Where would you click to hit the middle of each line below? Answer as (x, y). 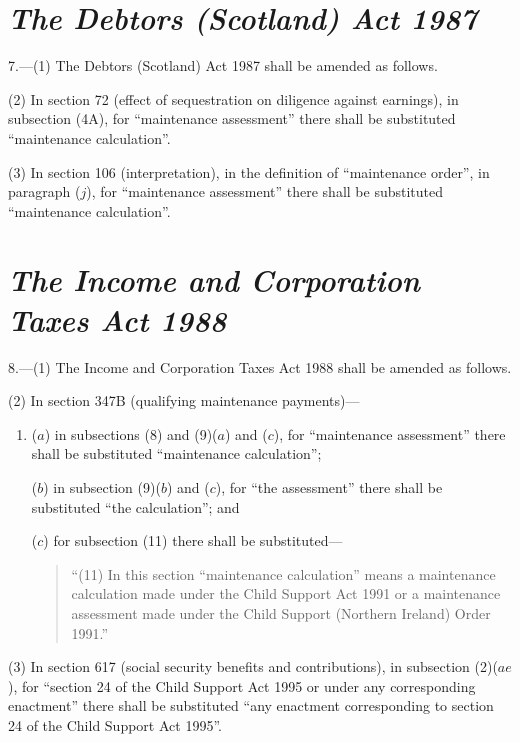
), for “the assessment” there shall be (329, 486)
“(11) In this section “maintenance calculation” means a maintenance (283, 573)
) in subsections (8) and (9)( (131, 433)
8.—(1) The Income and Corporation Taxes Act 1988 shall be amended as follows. (260, 366)
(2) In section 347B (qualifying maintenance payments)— (184, 400)
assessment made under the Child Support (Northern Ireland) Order (281, 612)
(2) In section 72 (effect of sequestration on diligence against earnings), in (233, 98)
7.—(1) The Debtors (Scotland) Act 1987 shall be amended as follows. (223, 65)
